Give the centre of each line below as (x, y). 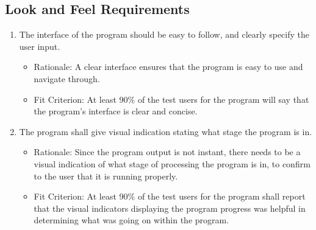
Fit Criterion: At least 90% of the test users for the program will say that (171, 99)
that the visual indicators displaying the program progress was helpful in (170, 208)
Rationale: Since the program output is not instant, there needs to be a (167, 152)
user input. (40, 46)
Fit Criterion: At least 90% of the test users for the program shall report (170, 196)
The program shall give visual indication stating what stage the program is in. (166, 131)
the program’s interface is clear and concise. (116, 111)
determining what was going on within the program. (131, 220)
